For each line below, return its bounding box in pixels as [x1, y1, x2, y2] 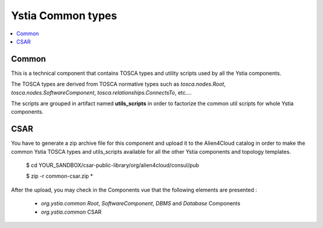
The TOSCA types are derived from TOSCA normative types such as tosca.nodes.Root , [11, 81, 226, 88]
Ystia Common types [11, 9, 117, 22]
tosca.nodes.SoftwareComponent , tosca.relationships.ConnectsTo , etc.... [11, 89, 192, 96]
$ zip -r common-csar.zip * [26, 172, 93, 180]
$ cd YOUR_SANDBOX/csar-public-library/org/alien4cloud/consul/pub [26, 162, 200, 169]
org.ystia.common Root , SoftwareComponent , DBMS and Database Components [41, 200, 240, 207]
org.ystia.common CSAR [41, 208, 102, 215]
